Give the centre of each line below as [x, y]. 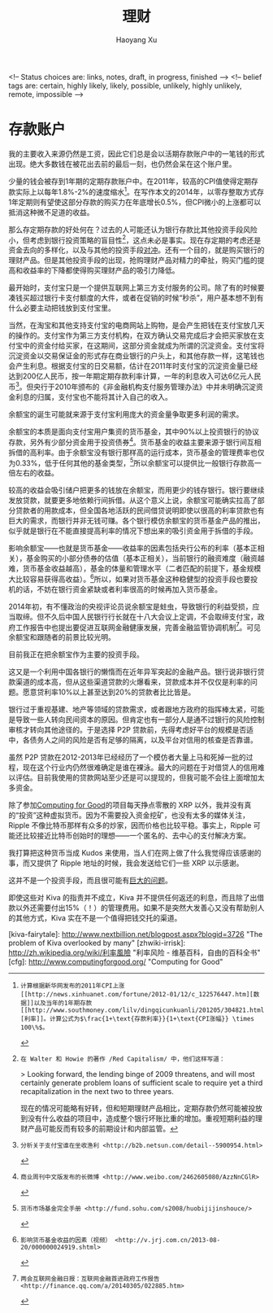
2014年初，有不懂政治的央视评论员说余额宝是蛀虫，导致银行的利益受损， [131, 606]
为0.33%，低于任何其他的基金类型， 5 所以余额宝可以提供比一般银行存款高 [132, 462]
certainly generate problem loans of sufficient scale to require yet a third [141, 1083]
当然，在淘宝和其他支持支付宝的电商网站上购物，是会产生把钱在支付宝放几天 [136, 326]
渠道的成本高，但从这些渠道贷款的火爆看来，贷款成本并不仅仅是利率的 [132, 682]
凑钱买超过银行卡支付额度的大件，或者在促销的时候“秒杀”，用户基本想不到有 [136, 298]
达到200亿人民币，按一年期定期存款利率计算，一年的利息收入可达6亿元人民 [135, 376]
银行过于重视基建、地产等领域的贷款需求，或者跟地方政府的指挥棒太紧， [129, 710]
